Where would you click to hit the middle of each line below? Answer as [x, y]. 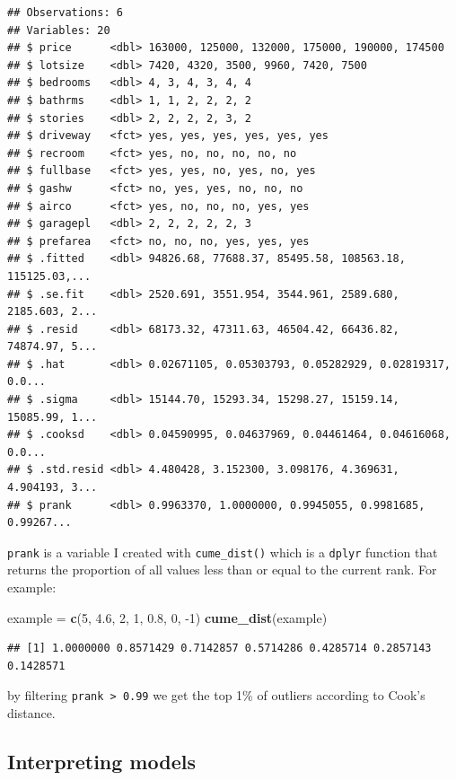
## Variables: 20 [59, 30]
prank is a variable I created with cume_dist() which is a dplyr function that [223, 552]
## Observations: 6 [65, 13]
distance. [31, 713]
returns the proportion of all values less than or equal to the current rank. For [222, 570]
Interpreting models [101, 762]
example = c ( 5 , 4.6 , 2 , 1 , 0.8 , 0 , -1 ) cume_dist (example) [167, 617]
